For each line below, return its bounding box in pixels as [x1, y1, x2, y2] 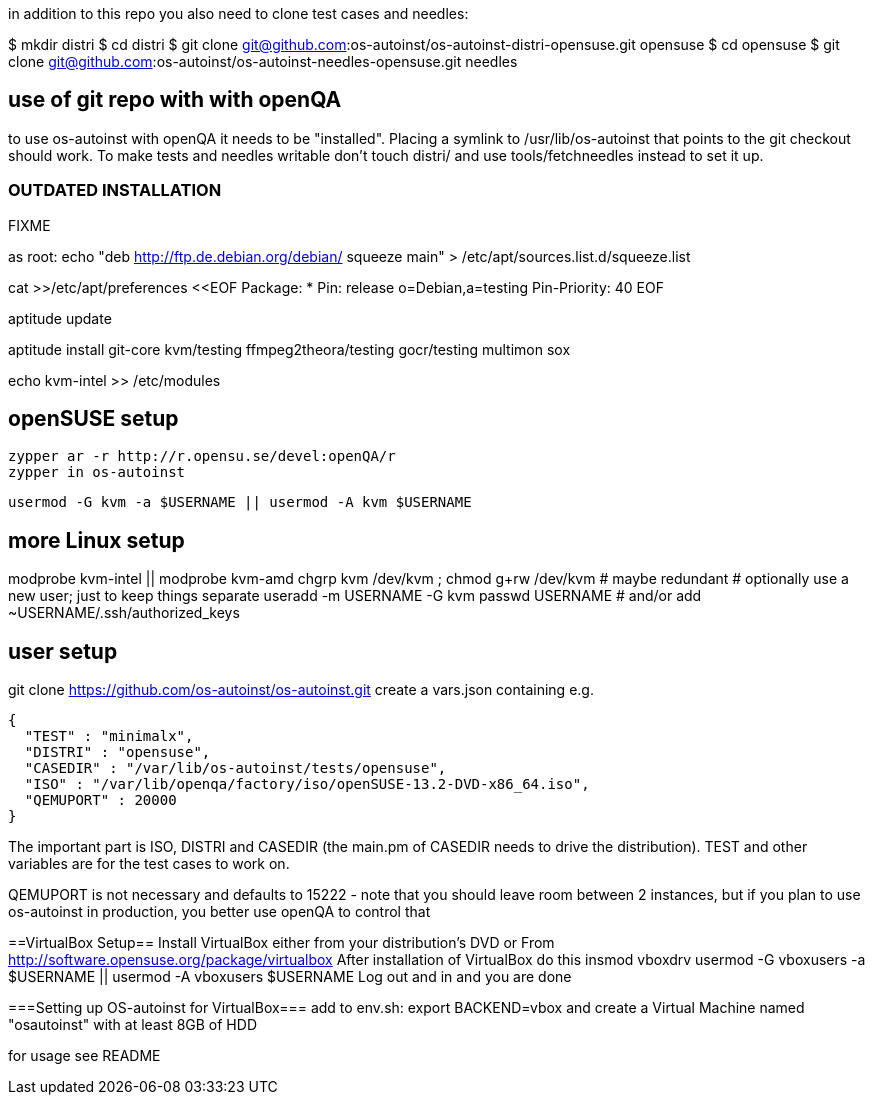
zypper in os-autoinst [8, 464, 186, 481]
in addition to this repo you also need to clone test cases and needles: [8, 5, 469, 22]
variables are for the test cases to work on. [8, 855, 290, 873]
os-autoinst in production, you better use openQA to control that [8, 903, 431, 921]
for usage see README [8, 1047, 161, 1065]
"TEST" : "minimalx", [24, 728, 194, 745]
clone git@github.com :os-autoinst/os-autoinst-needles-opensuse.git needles [8, 53, 518, 70]
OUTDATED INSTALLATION [8, 180, 222, 201]
